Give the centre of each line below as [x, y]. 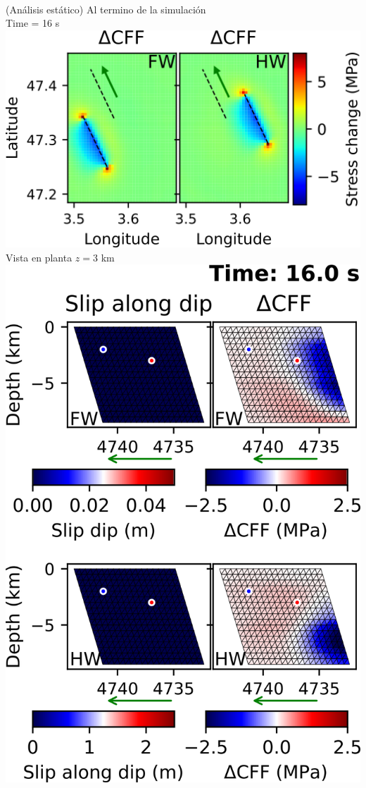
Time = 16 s [33, 23]
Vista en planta [39, 257]
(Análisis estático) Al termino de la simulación [106, 9]
